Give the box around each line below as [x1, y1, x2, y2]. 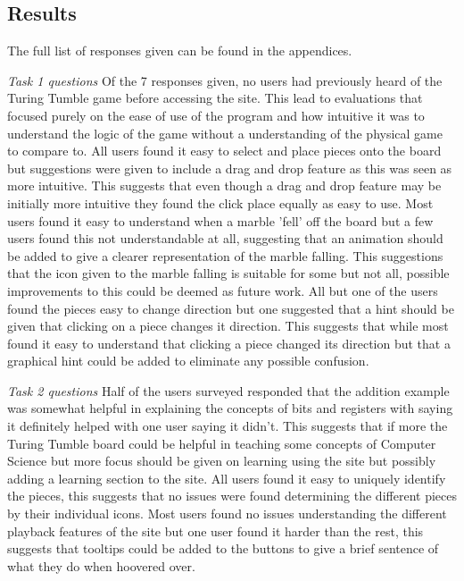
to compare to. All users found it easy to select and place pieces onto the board [7, 141, 442, 160]
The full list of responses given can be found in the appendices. [7, 41, 352, 60]
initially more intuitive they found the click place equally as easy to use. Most [7, 193, 434, 212]
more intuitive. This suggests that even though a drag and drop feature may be [7, 176, 442, 195]
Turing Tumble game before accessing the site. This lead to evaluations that [7, 88, 423, 107]
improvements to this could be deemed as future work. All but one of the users [7, 281, 438, 299]
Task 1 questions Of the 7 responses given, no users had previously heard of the [7, 71, 443, 89]
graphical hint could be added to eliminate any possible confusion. [7, 351, 369, 370]
